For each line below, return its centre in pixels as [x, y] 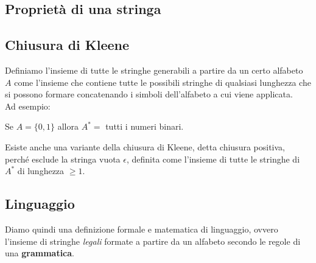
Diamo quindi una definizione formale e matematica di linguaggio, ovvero [142, 229]
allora [68, 126]
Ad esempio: [28, 106]
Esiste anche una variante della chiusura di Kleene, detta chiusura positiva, [145, 146]
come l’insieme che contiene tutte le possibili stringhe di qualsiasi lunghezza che [163, 82]
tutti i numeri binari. [145, 126]
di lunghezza [41, 171]
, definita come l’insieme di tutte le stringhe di [213, 159]
